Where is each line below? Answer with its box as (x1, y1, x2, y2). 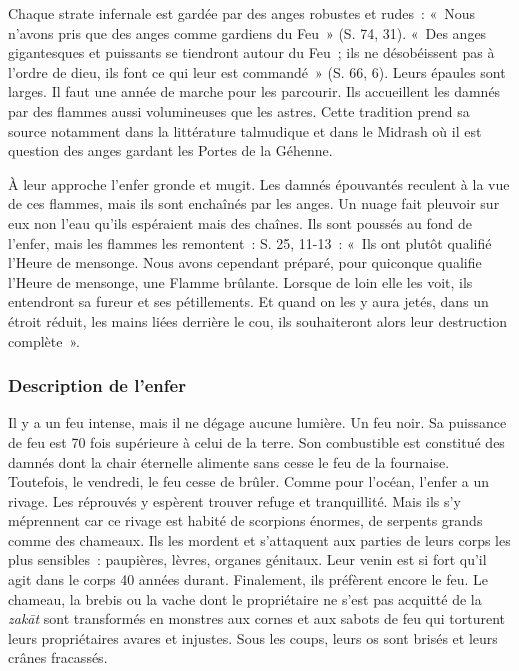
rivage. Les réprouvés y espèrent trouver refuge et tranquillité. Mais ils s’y (8, 490, 461, 511)
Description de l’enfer (8, 373, 186, 398)
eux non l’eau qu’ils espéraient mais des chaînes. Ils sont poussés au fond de (8, 212, 472, 233)
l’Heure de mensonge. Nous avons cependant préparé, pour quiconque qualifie (8, 252, 482, 273)
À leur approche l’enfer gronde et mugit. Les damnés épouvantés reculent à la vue (8, 173, 510, 194)
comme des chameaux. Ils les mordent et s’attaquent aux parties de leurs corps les (8, 529, 511, 550)
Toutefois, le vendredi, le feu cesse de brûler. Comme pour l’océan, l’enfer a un (8, 471, 490, 492)
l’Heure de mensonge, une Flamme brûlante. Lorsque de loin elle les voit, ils (8, 271, 473, 292)
